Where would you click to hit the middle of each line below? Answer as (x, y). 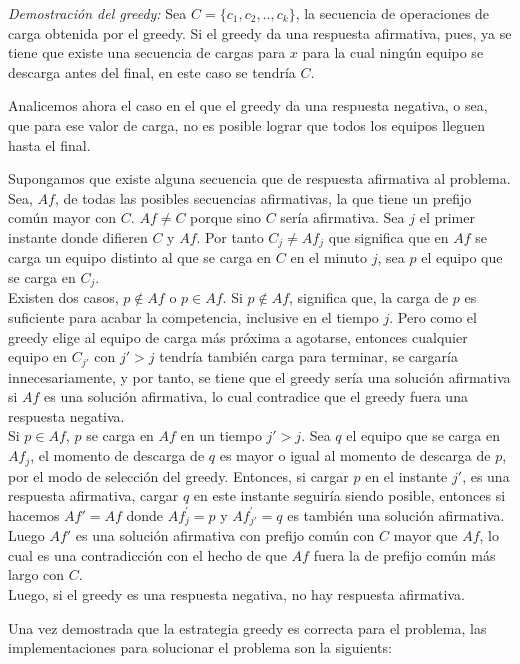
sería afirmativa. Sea (342, 217)
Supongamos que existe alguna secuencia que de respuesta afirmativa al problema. (259, 178)
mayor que (425, 535)
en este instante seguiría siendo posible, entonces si (349, 495)
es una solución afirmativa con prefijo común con (225, 535)
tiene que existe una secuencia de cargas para (147, 52)
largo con (36, 574)
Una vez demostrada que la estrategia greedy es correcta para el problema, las (247, 627)
